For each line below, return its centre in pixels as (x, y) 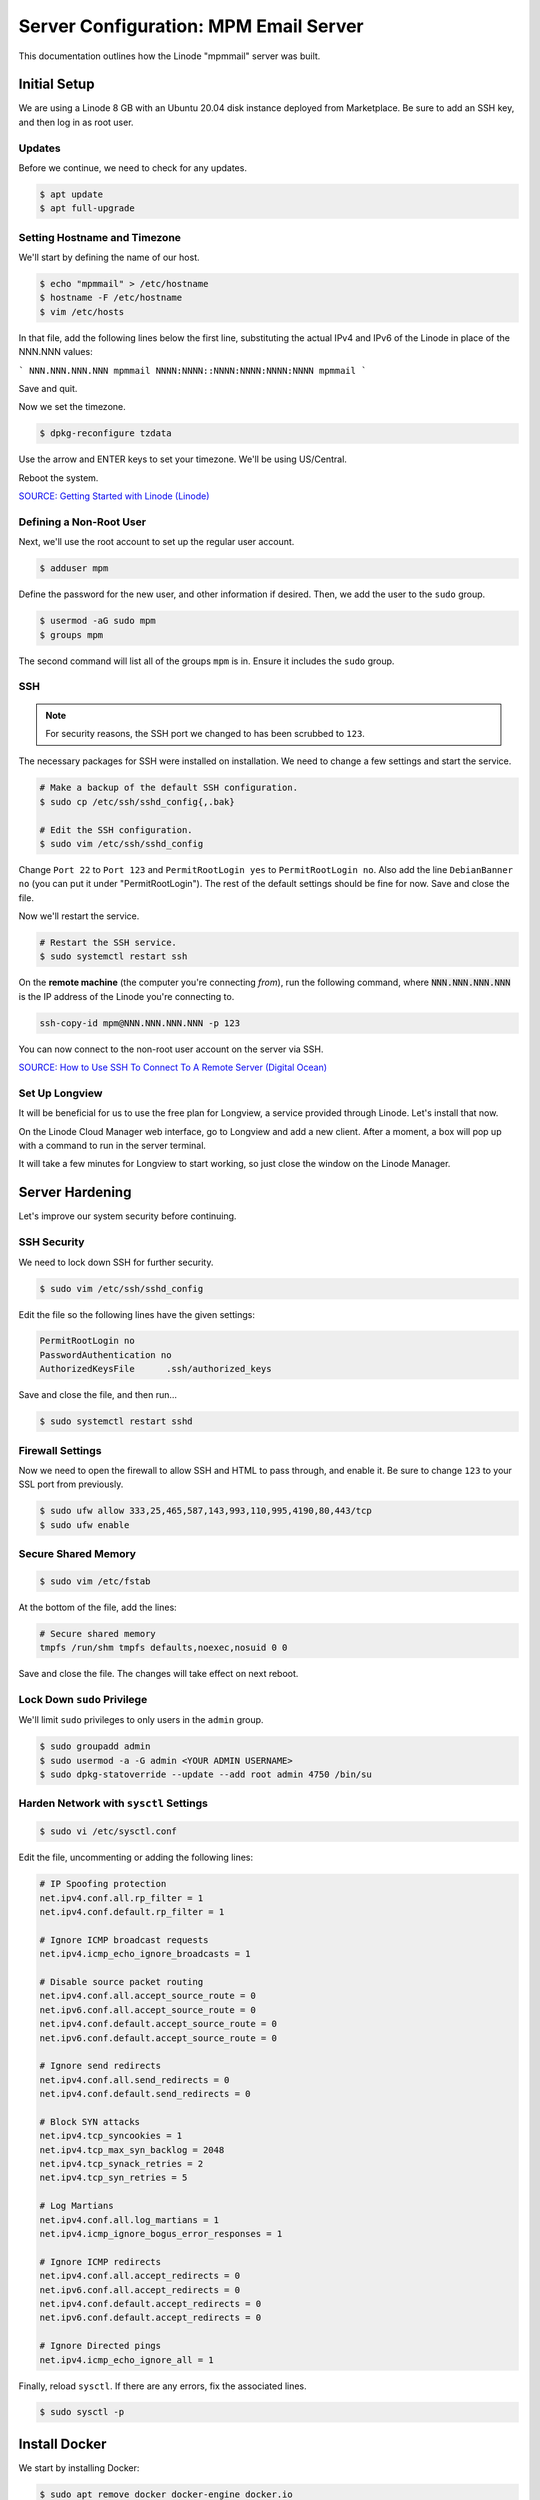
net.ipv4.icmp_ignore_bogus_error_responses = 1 (161, 2233)
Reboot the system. (58, 477)
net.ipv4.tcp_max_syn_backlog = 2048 (132, 2149)
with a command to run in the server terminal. (112, 1146)
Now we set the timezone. (72, 407)
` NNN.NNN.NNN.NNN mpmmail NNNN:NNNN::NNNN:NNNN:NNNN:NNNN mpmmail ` (192, 370)
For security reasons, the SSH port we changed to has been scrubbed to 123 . (205, 733)
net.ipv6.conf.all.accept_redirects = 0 (139, 2289)
